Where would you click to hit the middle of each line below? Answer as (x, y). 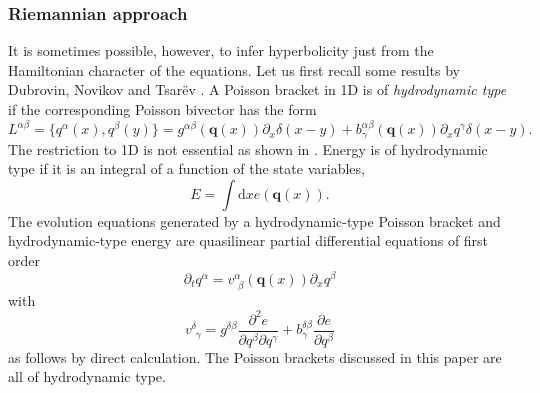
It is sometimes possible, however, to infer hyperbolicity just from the (221, 50)
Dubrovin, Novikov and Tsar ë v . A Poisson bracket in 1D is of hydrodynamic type (257, 89)
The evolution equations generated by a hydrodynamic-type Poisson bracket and (254, 220)
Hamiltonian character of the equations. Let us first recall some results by (234, 69)
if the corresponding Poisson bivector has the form (162, 109)
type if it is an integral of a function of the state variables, (186, 168)
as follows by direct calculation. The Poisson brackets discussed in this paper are (255, 356)
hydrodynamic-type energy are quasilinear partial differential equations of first (248, 240)
